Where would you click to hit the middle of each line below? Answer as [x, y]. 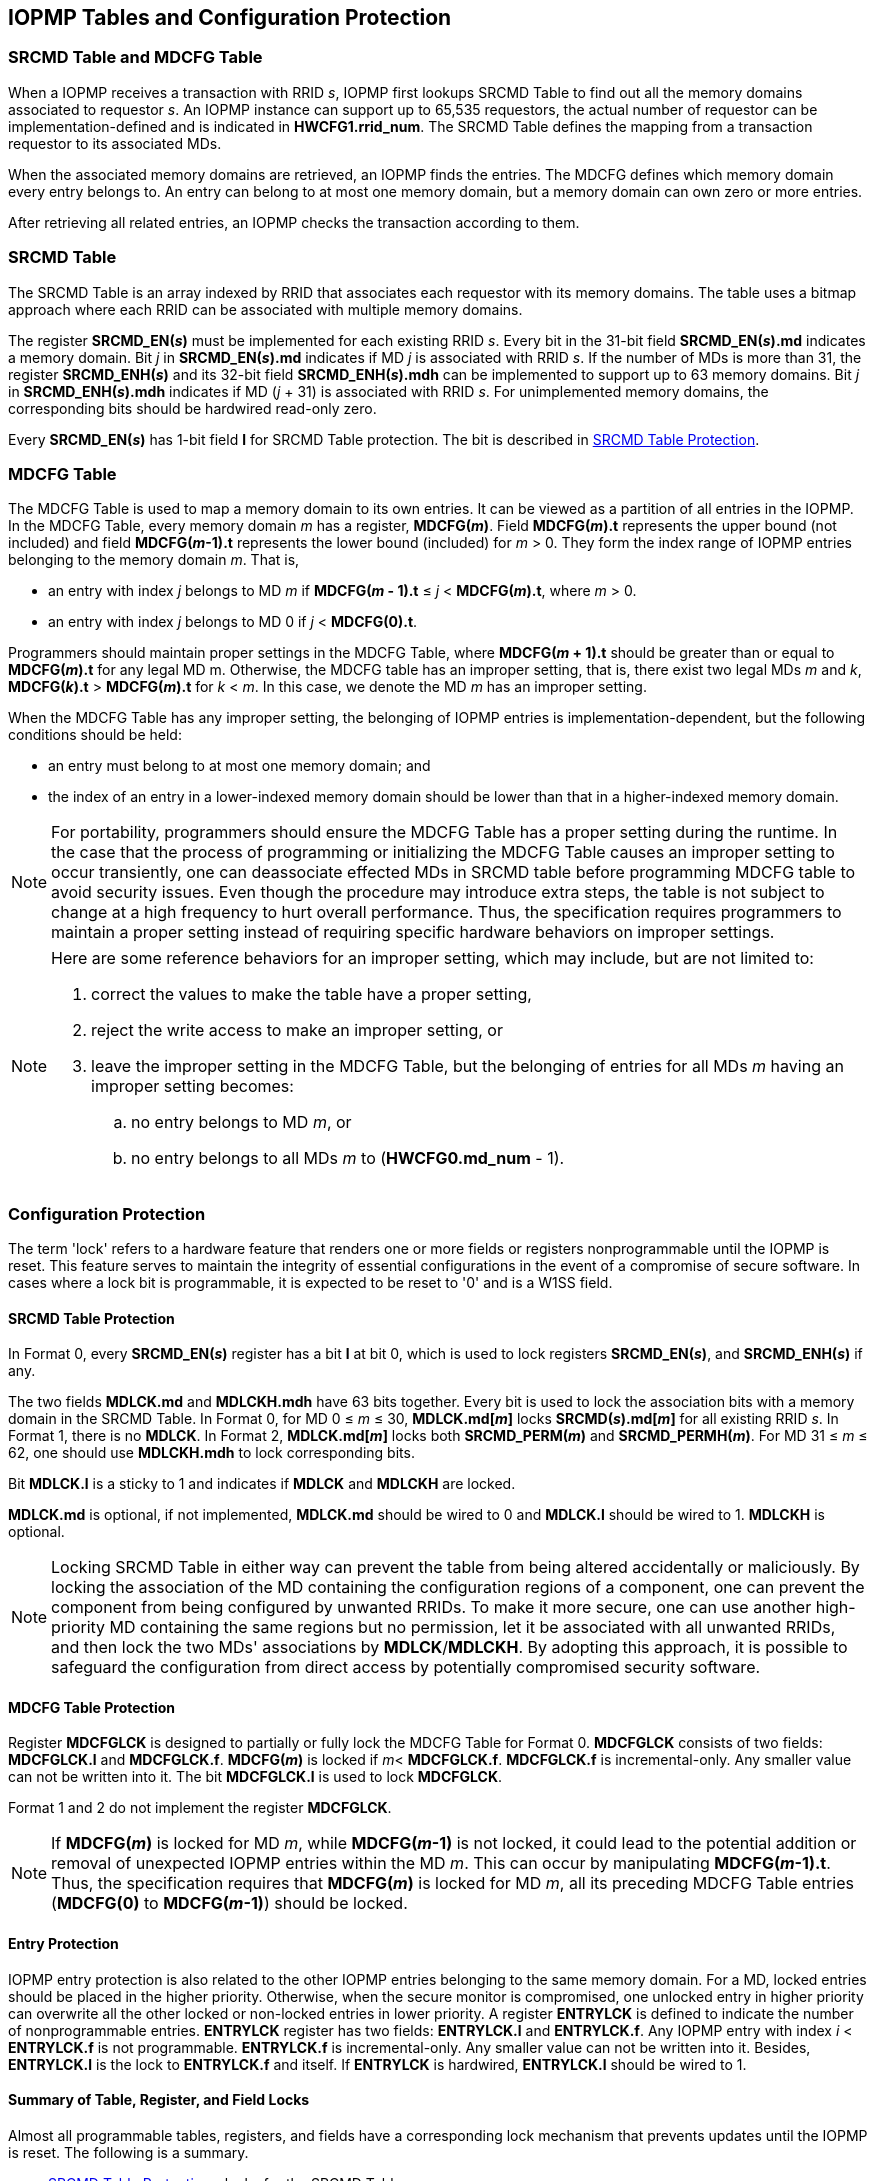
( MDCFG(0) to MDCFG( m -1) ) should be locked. [229, 1903]
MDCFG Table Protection [92, 1707]
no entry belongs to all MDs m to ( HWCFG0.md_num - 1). [348, 1158]
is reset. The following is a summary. [128, 2152]
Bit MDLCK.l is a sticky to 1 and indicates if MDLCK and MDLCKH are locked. [262, 1484]
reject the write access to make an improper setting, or [297, 1030]
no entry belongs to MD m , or [241, 1122]
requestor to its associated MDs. [115, 143]
